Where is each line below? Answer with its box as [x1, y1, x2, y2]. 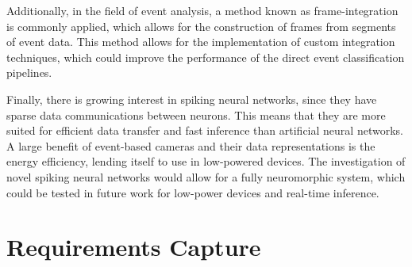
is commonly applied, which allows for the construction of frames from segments [6, 17, 396, 34]
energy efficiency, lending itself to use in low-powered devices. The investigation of [6, 153, 406, 170]
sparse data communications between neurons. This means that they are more [6, 106, 386, 123]
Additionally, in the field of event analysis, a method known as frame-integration [6, 2, 399, 18]
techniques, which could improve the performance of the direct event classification [6, 48, 405, 65]
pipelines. [6, 64, 52, 81]
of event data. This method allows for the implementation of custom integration [6, 33, 395, 50]
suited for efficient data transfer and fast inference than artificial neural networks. [6, 122, 403, 139]
